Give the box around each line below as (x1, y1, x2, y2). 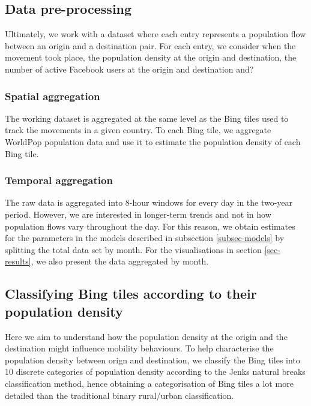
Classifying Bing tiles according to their (5, 284, 257, 303)
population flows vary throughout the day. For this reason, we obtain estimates (5, 219, 295, 232)
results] (5, 255, 31, 267)
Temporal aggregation (5, 173, 113, 188)
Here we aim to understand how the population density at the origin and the (5, 330, 288, 342)
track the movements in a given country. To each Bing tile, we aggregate (5, 124, 271, 136)
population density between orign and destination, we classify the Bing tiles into (5, 353, 300, 366)
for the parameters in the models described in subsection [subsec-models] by (5, 231, 285, 244)
